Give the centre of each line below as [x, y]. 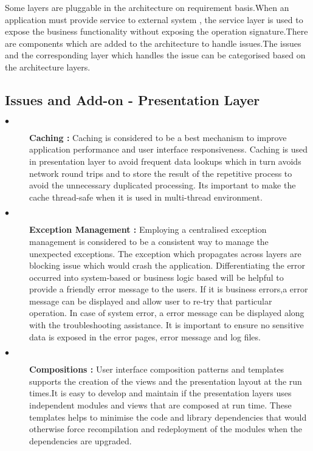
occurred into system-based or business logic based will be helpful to [156, 277]
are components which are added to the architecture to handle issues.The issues [153, 43]
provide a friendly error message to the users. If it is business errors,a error [169, 289]
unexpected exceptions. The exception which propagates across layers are [165, 253]
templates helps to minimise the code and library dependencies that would [168, 417]
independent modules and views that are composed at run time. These [160, 405]
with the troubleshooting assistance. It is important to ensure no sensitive [167, 325]
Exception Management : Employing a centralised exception [148, 229]
